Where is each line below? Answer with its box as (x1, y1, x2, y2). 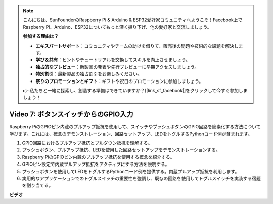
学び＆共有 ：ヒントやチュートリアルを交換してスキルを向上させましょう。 (35, 57, 191, 63)
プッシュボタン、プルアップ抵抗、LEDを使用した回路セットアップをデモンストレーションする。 (22, 147, 221, 153)
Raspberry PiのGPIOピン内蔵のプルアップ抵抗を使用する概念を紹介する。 (22, 154, 175, 160)
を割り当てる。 (22, 182, 53, 188)
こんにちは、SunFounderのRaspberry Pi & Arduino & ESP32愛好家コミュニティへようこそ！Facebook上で (23, 17, 243, 23)
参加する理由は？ (23, 33, 59, 39)
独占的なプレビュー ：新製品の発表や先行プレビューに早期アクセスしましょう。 (35, 64, 199, 70)
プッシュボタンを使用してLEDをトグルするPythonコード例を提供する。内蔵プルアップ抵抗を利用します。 (22, 168, 240, 174)
